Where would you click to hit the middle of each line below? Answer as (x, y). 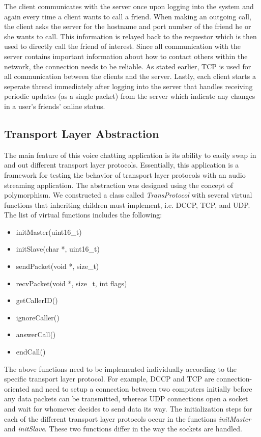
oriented (17, 388)
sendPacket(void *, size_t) (57, 266)
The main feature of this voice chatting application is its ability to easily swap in (130, 155)
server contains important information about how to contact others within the (126, 56)
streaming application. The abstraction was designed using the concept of (119, 185)
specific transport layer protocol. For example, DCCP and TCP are (109, 379)
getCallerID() (37, 300)
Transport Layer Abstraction (82, 133)
